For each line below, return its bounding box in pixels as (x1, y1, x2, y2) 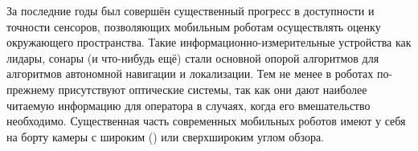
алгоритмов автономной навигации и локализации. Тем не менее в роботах (6, 65, 374, 82)
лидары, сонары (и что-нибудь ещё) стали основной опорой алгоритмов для (6, 49, 379, 66)
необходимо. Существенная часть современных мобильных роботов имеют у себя (6, 112, 406, 129)
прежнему (6, 80, 55, 97)
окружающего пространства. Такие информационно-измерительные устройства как (6, 34, 412, 51)
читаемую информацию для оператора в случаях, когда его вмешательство (6, 96, 371, 113)
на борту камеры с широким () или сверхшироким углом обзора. (6, 128, 324, 145)
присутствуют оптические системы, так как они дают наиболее (58, 80, 367, 97)
